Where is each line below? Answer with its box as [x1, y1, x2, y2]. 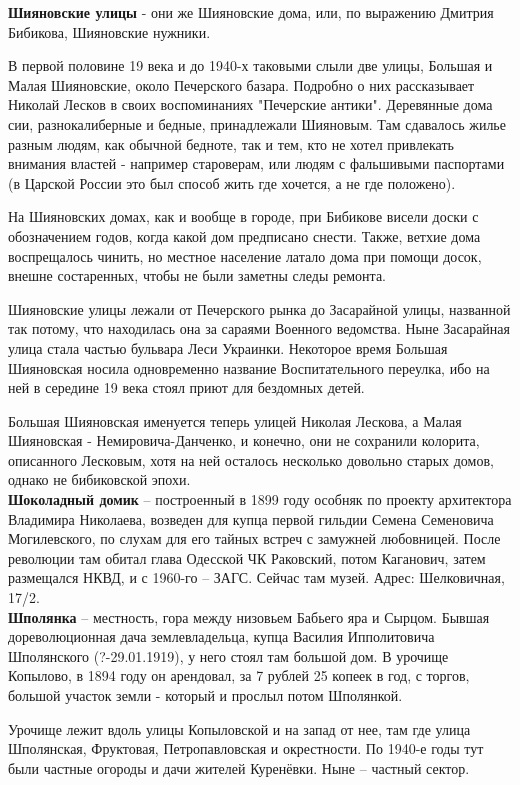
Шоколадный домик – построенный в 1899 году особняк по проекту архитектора [8, 489, 512, 510]
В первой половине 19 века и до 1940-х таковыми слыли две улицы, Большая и [8, 55, 493, 76]
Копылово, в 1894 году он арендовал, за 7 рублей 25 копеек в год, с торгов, [8, 665, 470, 686]
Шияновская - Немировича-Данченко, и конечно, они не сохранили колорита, [8, 430, 480, 451]
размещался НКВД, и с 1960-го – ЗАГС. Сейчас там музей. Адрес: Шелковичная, [8, 567, 505, 588]
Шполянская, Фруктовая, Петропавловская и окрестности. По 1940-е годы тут [8, 738, 484, 759]
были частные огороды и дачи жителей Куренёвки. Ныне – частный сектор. [8, 757, 470, 778]
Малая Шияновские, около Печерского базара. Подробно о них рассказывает [8, 74, 475, 95]
